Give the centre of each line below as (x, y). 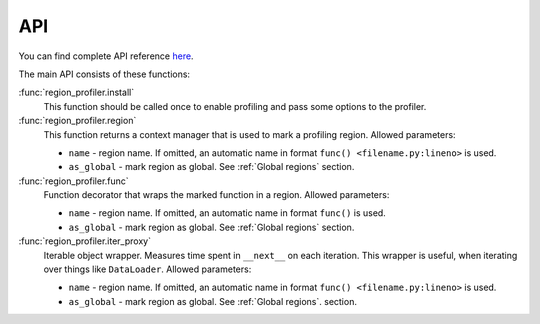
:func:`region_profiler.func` (73, 181)
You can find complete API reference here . (106, 56)
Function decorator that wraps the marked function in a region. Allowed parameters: (216, 195)
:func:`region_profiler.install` (76, 92)
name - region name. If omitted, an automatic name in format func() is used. (227, 213)
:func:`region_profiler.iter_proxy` (85, 241)
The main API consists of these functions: (104, 74)
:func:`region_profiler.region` (77, 121)
